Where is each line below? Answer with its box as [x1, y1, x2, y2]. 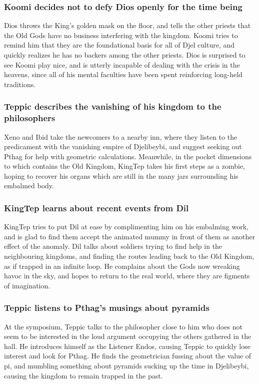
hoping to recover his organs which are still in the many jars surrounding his [4, 170, 238, 181]
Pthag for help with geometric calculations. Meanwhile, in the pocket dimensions [4, 151, 252, 161]
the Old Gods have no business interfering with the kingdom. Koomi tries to [4, 30, 238, 40]
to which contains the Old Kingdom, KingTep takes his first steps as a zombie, [4, 161, 245, 171]
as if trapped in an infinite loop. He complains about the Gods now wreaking [4, 260, 240, 271]
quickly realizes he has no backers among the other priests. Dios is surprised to [4, 50, 245, 60]
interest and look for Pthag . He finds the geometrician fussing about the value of [4, 350, 251, 361]
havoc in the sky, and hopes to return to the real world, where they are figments [4, 270, 250, 281]
